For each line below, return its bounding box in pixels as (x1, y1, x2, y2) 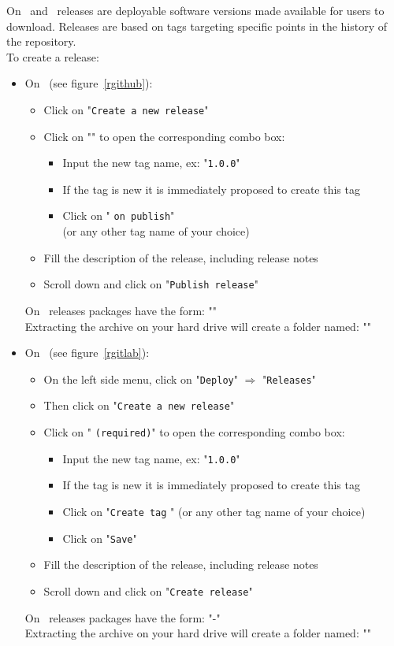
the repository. (6, 33, 76, 50)
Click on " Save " (62, 529, 137, 546)
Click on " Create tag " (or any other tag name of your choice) (62, 503, 366, 519)
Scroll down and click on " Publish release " (43, 276, 258, 292)
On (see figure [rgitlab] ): (24, 344, 150, 361)
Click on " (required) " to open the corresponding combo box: (43, 424, 345, 440)
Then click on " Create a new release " (43, 397, 235, 414)
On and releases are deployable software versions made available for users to (6, 2, 385, 18)
